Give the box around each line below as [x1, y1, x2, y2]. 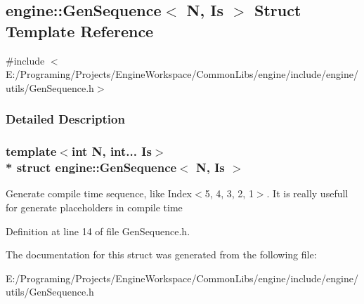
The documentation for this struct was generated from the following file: [6, 247, 317, 262]
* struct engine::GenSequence [6, 159, 177, 176]
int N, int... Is [71, 143, 152, 160]
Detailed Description [6, 110, 125, 128]
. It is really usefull [266, 186, 349, 201]
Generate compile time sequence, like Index [6, 186, 193, 201]
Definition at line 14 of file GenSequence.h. [6, 223, 190, 238]
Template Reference [6, 20, 154, 41]
